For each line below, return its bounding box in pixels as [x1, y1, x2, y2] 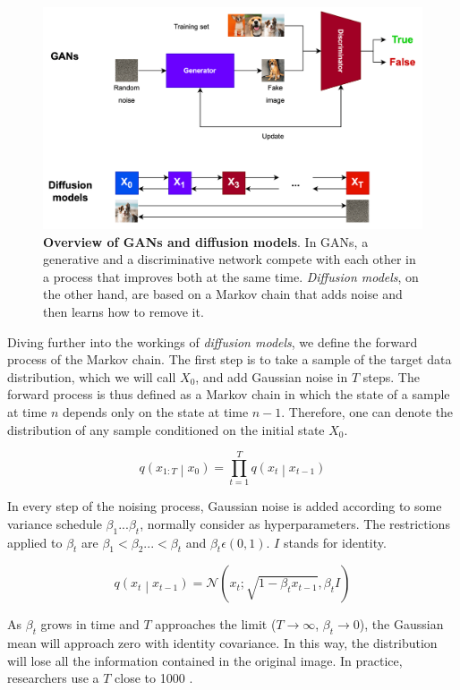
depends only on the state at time [63, 402, 249, 421]
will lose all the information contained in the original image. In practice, [7, 651, 403, 669]
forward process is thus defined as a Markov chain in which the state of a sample [7, 385, 450, 404]
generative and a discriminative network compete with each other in [43, 250, 416, 268]
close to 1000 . [115, 669, 193, 687]
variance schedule [7, 514, 102, 532]
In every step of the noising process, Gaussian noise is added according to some [7, 497, 442, 515]
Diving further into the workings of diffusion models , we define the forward [7, 332, 418, 351]
